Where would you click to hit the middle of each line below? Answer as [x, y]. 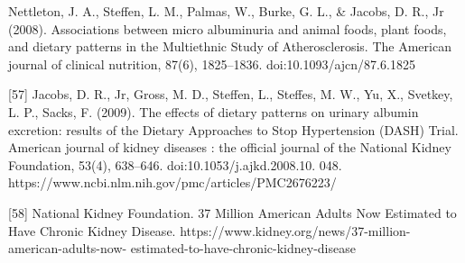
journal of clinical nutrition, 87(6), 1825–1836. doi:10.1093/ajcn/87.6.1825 [212, 63]
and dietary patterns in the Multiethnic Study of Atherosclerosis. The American [230, 46]
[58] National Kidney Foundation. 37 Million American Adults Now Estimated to [232, 212]
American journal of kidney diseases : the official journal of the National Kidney [230, 147]
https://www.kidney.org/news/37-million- [295, 230]
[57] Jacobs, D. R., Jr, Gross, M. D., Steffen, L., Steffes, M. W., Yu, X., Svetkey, [231, 94]
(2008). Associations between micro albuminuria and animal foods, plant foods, [228, 28]
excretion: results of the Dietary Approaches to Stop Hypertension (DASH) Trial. [233, 129]
